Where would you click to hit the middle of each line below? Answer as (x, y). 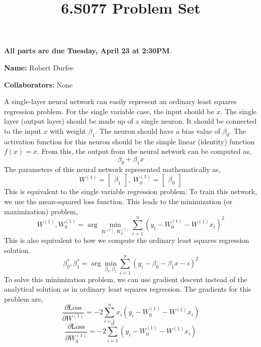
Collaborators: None (38, 84)
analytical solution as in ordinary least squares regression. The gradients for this (128, 289)
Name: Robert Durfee (39, 67)
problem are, (24, 298)
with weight (68, 131)
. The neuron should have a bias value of (158, 131)
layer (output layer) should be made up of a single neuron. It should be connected (130, 121)
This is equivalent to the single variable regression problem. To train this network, (131, 191)
